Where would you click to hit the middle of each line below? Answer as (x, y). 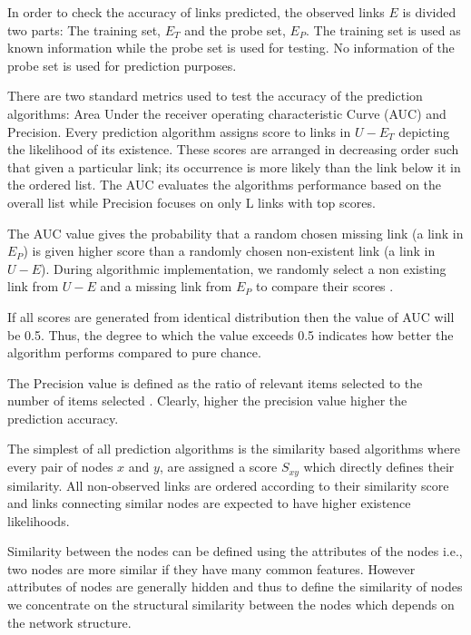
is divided (429, 12)
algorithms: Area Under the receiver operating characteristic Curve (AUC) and (227, 113)
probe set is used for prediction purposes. (122, 65)
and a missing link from (166, 286)
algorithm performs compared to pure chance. (134, 352)
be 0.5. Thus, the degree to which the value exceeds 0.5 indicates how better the (231, 334)
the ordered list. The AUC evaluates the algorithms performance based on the (225, 185)
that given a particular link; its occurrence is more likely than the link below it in (234, 166)
